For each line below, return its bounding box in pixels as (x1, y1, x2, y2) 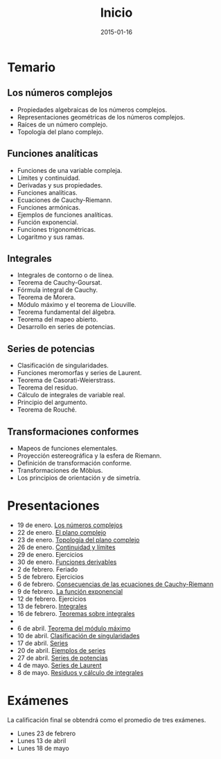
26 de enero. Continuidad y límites (17, 543, 116, 551)
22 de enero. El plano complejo (17, 528, 107, 536)
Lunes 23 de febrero (17, 729, 76, 737)
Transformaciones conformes (7, 426, 139, 437)
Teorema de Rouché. (17, 406, 78, 414)
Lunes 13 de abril (17, 736, 67, 744)
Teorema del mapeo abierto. (17, 315, 98, 324)
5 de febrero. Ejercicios (17, 572, 85, 581)
